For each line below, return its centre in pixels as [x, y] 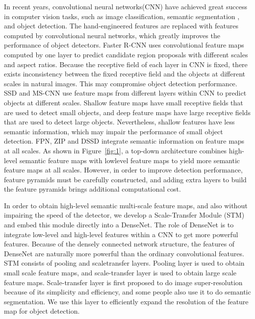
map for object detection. [42, 311]
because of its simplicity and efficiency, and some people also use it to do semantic [127, 292]
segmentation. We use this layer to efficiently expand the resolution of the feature [126, 301]
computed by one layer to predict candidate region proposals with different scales [126, 54]
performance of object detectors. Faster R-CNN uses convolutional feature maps [124, 45]
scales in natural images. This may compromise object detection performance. [121, 83]
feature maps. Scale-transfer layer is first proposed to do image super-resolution [123, 282]
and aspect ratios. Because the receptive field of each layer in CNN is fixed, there [126, 64]
